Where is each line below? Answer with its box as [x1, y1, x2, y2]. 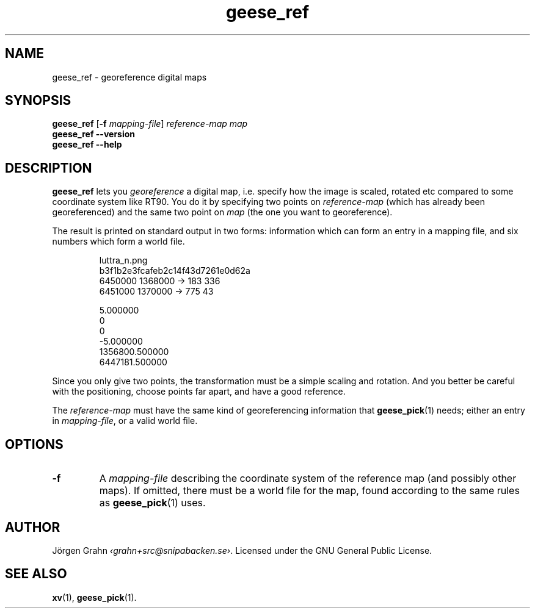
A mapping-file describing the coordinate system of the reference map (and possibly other [99, 472, 517, 485]
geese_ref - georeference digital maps [52, 71, 207, 82]
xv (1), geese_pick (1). [52, 592, 137, 603]
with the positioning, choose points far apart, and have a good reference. [52, 386, 346, 397]
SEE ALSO [5, 566, 67, 582]
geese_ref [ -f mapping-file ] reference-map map [52, 118, 248, 129]
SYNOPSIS [5, 93, 71, 109]
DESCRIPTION [5, 160, 92, 176]
